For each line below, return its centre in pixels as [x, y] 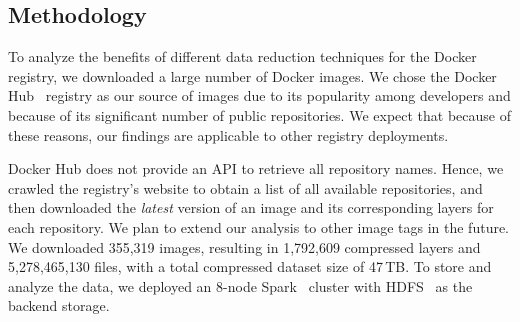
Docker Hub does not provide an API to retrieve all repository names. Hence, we [256, 168]
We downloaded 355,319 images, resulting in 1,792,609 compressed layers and [244, 246]
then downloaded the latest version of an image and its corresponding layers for [251, 207]
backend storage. [59, 305]
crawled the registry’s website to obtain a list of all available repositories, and [245, 187]
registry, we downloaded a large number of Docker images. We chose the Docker [252, 75]
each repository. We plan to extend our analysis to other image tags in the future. [259, 226]
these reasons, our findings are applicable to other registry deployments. [228, 134]
